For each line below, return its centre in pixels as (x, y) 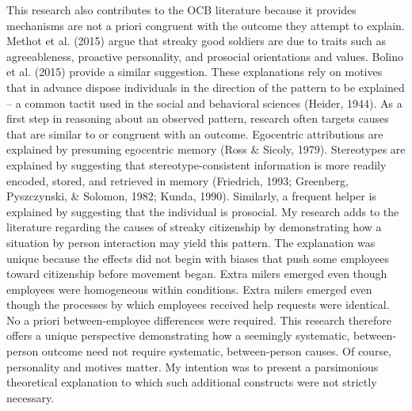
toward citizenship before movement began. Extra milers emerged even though (197, 274)
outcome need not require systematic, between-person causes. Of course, (217, 351)
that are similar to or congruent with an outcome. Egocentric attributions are (195, 133)
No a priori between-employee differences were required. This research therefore (199, 320)
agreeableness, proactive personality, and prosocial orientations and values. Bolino (205, 56)
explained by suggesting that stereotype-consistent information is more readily (196, 164)
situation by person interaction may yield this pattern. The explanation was (191, 242)
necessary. (31, 397)
